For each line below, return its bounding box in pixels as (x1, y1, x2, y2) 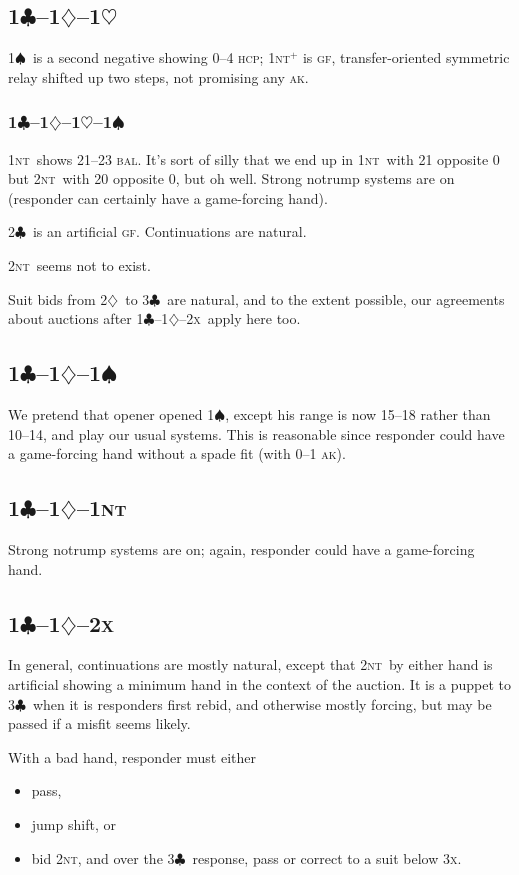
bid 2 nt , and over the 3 (31, 847, 175, 868)
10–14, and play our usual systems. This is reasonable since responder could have (8, 423, 505, 444)
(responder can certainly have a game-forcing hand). (8, 187, 328, 208)
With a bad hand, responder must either (8, 746, 257, 767)
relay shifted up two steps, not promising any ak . (8, 66, 309, 87)
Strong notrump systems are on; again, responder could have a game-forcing (8, 538, 475, 559)
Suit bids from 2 (8, 288, 108, 309)
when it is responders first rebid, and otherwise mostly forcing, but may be (32, 693, 492, 714)
